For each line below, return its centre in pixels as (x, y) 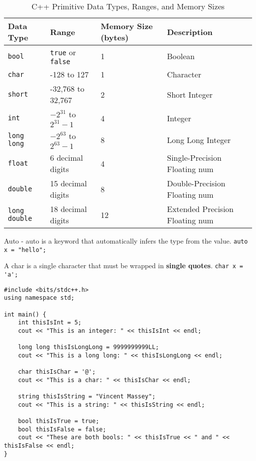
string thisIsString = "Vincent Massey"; (87, 397)
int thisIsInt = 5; (50, 323)
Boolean (181, 56)
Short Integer (190, 94)
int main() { (25, 314)
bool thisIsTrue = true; (59, 421)
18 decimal (68, 209)
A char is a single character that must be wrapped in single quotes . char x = (124, 266)
